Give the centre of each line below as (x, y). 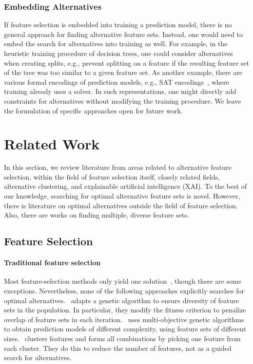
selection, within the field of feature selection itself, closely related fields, (112, 176)
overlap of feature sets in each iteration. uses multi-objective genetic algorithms (124, 319)
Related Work (52, 144)
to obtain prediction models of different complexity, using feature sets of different (125, 329)
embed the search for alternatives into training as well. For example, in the (116, 44)
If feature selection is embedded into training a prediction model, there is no (118, 25)
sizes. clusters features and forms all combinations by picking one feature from (122, 338)
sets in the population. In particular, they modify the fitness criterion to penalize (125, 310)
